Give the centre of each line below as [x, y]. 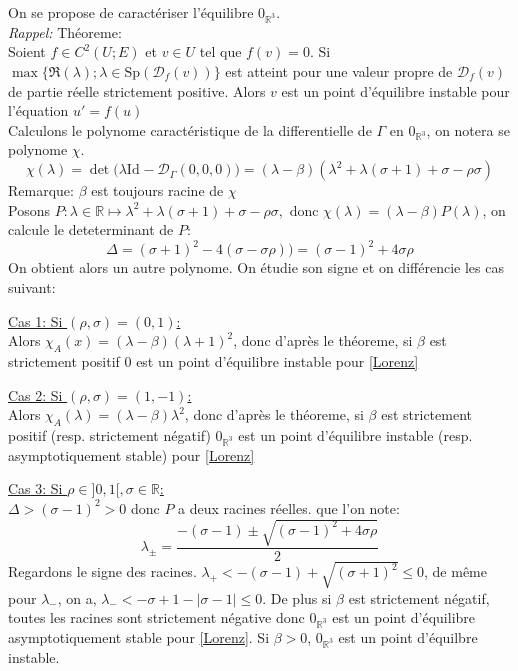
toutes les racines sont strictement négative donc [156, 617]
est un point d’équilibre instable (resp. [355, 434]
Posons [29, 209]
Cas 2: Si [35, 394]
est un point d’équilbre [408, 636]
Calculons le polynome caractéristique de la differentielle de [190, 129]
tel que [220, 51]
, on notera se [468, 129]
